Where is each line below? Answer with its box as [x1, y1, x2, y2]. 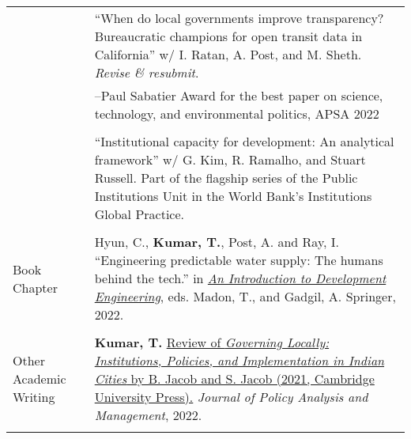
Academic [13, 369, 66, 388]
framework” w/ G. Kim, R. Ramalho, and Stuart [94, 150, 366, 168]
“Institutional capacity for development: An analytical [94, 132, 394, 150]
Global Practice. [94, 205, 184, 223]
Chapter [13, 278, 58, 297]
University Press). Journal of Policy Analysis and [94, 388, 368, 406]
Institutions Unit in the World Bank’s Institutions [94, 187, 372, 205]
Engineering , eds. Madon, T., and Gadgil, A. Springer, [94, 287, 396, 305]
